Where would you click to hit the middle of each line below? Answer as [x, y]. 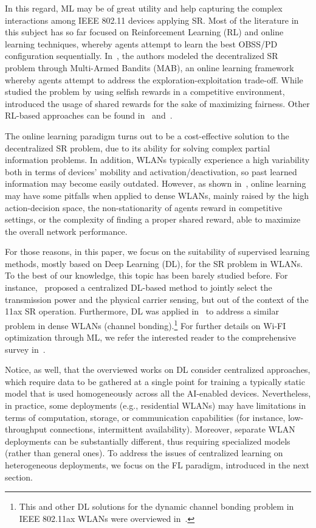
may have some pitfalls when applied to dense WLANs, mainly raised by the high [157, 195]
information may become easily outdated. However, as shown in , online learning [156, 183]
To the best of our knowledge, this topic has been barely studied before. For [146, 275]
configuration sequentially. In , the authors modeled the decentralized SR [142, 56]
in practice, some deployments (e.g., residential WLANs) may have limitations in [156, 405]
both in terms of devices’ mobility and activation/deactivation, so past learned [151, 171]
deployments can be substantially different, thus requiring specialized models [148, 441]
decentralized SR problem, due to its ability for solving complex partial [138, 148]
